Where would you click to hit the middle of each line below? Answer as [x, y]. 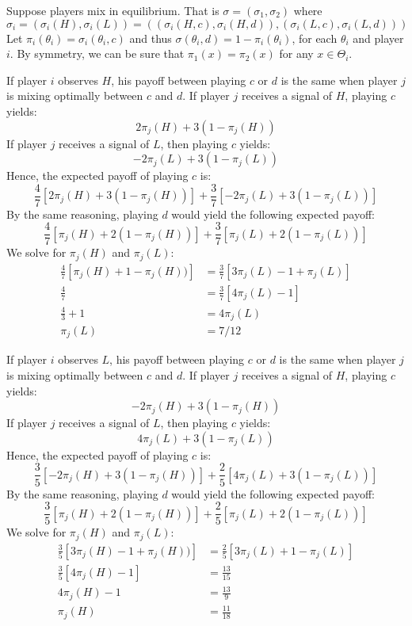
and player [378, 38]
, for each [315, 38]
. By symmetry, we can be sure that [97, 53]
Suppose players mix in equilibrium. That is [113, 10]
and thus [151, 38]
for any [296, 53]
